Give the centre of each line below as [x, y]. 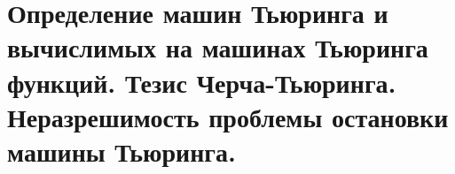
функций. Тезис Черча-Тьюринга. [202, 82]
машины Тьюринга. [122, 151]
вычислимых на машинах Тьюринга [218, 47]
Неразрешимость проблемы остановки [228, 116]
